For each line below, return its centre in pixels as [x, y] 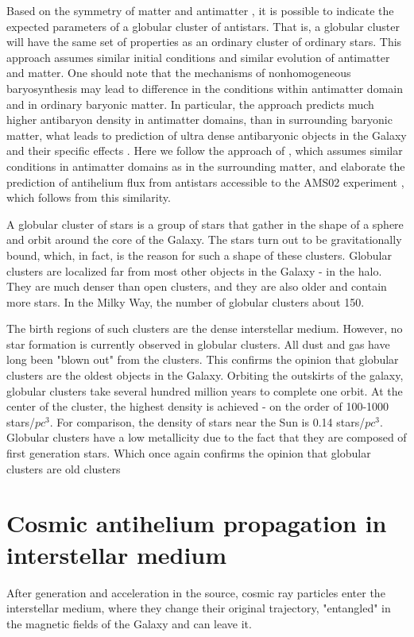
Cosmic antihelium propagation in [197, 523]
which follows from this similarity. [89, 197]
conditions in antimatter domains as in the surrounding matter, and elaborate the [206, 166]
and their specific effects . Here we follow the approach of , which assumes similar [205, 151]
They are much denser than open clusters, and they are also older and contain [197, 286]
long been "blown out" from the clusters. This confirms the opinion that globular [203, 359]
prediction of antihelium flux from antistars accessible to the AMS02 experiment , [205, 181]
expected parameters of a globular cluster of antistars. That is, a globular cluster [203, 26]
